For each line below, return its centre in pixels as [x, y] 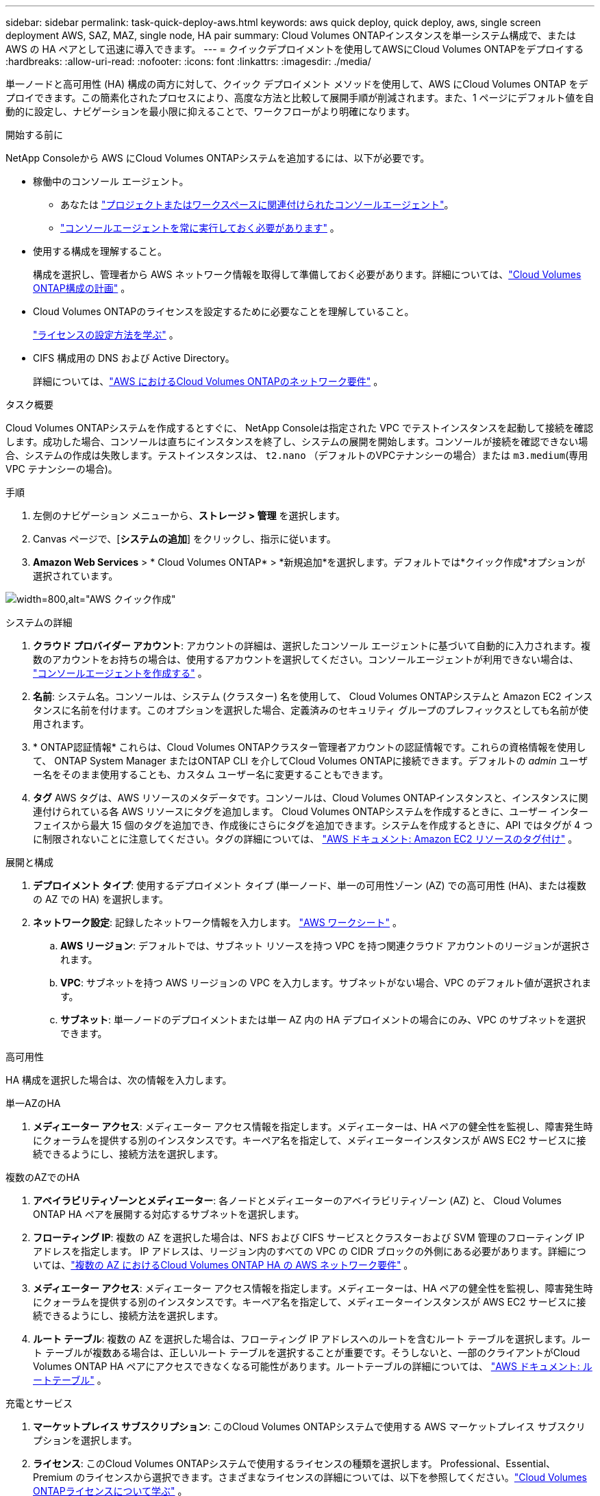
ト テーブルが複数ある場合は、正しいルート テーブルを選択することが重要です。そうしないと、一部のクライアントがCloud [307, 1352]
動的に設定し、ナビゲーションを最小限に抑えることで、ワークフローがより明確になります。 [210, 111]
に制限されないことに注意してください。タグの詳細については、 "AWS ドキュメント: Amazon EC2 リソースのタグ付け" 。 [305, 839]
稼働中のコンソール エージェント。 [111, 181]
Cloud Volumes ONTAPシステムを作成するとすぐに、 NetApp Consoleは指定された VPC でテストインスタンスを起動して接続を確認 [299, 428]
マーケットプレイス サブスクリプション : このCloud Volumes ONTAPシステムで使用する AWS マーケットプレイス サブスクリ [309, 1426]
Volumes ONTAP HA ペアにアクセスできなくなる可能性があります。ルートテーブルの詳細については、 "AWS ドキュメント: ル [313, 1366]
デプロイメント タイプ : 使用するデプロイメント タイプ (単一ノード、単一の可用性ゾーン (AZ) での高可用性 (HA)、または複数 [310, 885]
